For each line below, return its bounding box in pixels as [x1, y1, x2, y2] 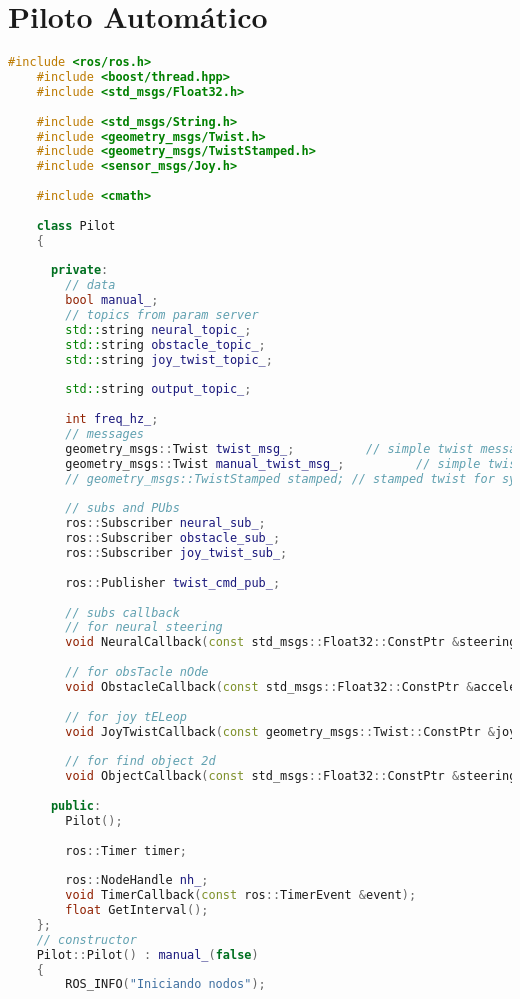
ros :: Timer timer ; [65, 843, 187, 858]
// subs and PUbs [65, 501, 180, 516]
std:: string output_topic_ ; [65, 382, 252, 397]
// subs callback [65, 605, 180, 620]
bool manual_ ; [65, 293, 159, 308]
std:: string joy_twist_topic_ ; [65, 352, 273, 367]
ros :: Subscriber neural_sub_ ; [65, 516, 266, 531]
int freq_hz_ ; [65, 412, 159, 427]
